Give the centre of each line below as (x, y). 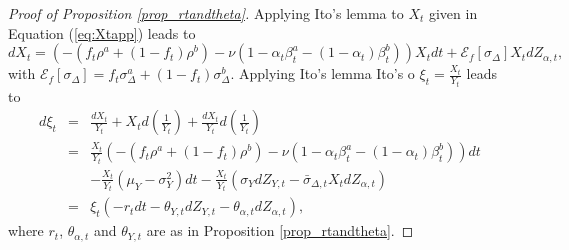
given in (453, 13)
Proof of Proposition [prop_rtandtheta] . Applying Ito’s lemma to (206, 13)
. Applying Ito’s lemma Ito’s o (322, 73)
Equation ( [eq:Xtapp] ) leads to (102, 32)
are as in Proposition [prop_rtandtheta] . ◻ (280, 230)
